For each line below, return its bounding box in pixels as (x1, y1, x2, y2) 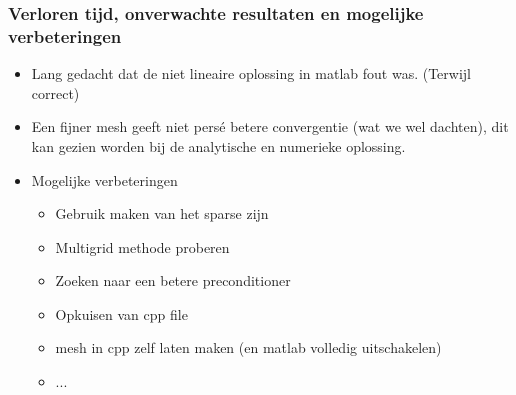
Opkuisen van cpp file (55, 303, 188, 324)
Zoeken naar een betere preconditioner (55, 270, 291, 291)
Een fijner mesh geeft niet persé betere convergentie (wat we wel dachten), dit (31, 116, 509, 137)
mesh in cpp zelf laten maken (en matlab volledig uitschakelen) (55, 337, 442, 358)
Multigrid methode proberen (55, 236, 230, 257)
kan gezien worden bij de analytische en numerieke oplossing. (31, 135, 406, 156)
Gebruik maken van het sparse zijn (55, 203, 269, 224)
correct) (31, 82, 80, 103)
